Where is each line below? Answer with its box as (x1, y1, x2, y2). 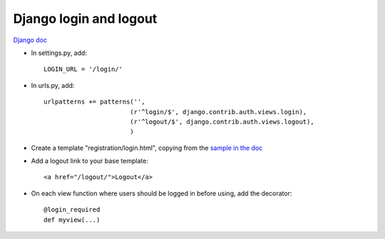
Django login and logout (13, 11, 158, 26)
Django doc (13, 36, 48, 44)
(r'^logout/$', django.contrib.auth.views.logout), (129, 118, 314, 126)
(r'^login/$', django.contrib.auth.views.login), (129, 108, 307, 116)
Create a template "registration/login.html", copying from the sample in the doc (31, 143, 263, 152)
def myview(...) (43, 215, 101, 224)
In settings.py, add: (31, 49, 87, 57)
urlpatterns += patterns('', (43, 98, 145, 106)
